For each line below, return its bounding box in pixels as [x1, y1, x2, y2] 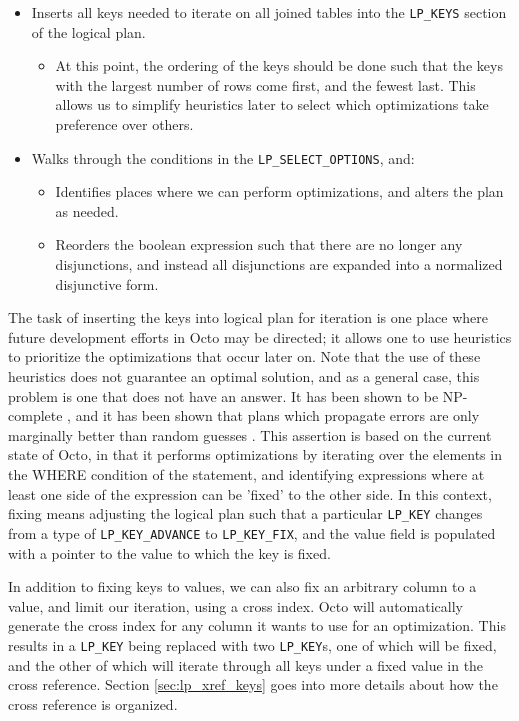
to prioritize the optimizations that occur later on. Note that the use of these [8, 346, 481, 367]
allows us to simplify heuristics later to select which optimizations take [55, 94, 489, 115]
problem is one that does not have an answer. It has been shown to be [8, 385, 439, 406]
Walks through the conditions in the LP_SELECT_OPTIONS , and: [31, 147, 415, 168]
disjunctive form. [55, 273, 159, 294]
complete [8, 405, 63, 426]
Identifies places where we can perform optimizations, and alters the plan [55, 181, 504, 202]
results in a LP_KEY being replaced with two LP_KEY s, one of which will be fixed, [8, 634, 497, 655]
